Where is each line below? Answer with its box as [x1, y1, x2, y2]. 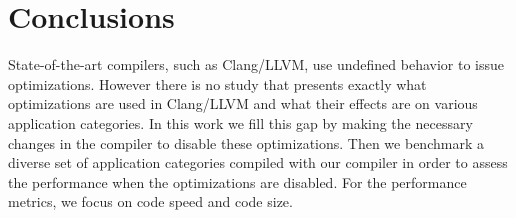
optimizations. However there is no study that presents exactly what [8, 73, 427, 94]
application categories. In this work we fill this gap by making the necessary [8, 112, 473, 133]
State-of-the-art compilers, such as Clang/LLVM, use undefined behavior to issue [8, 54, 505, 75]
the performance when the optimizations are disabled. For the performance [8, 171, 467, 192]
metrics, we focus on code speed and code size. [8, 191, 293, 212]
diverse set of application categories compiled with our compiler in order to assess [8, 152, 508, 173]
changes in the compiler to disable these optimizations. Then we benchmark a [8, 132, 484, 153]
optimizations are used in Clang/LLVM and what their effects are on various [8, 93, 478, 114]
